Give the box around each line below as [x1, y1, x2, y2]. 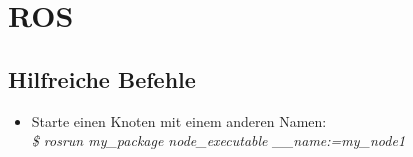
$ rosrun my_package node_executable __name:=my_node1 [31, 130, 406, 151]
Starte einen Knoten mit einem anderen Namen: [31, 110, 327, 131]
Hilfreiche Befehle [8, 63, 196, 94]
